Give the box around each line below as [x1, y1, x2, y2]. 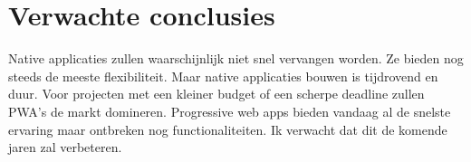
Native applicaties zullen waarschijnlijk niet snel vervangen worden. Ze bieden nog [8, 49, 464, 68]
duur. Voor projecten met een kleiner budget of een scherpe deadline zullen [8, 84, 425, 103]
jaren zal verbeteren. [8, 138, 122, 157]
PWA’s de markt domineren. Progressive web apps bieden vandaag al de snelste [8, 101, 451, 120]
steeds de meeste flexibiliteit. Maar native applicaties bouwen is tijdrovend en [8, 66, 438, 85]
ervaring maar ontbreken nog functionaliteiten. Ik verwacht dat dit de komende [8, 119, 447, 138]
